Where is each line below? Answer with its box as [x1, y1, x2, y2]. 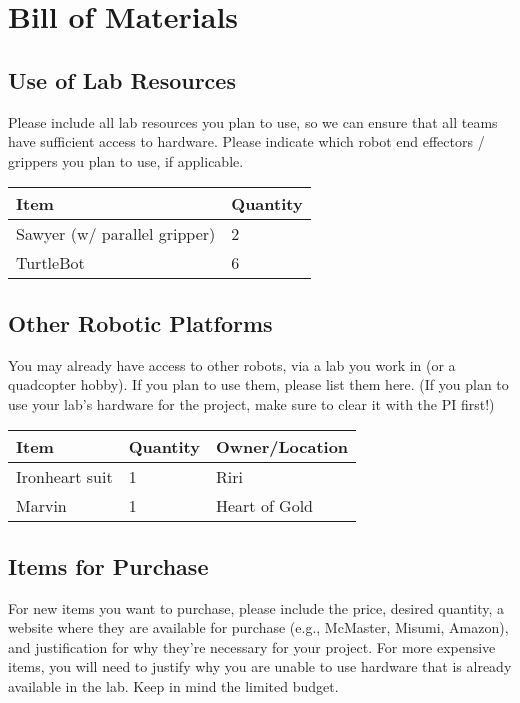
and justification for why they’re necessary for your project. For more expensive [8, 636, 496, 657]
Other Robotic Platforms [8, 307, 273, 338]
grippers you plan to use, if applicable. [8, 150, 244, 171]
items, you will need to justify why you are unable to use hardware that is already [8, 656, 512, 677]
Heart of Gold [215, 494, 314, 518]
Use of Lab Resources [8, 64, 236, 95]
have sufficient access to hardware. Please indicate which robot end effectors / [8, 131, 485, 152]
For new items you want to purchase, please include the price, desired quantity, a [8, 597, 505, 618]
